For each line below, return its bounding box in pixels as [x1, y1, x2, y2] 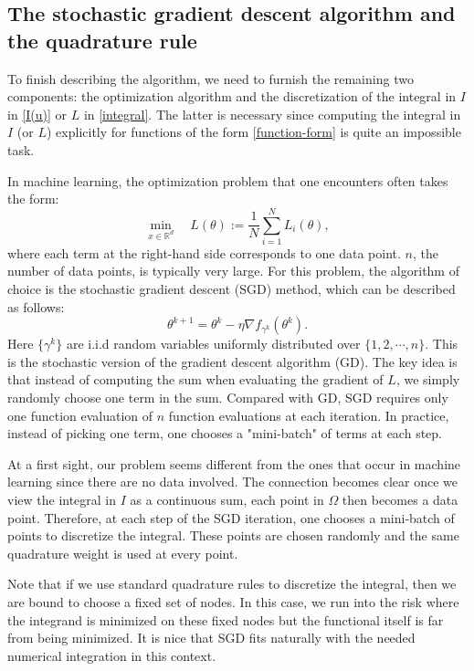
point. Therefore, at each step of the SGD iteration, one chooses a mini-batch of [7, 508, 455, 527]
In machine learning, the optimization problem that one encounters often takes [7, 171, 448, 190]
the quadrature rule [7, 26, 197, 54]
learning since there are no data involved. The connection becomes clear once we [7, 472, 458, 491]
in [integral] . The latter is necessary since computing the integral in [83, 104, 461, 123]
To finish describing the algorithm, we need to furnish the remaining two [7, 68, 414, 88]
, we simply [395, 370, 460, 389]
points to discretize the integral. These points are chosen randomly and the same [7, 526, 459, 545]
